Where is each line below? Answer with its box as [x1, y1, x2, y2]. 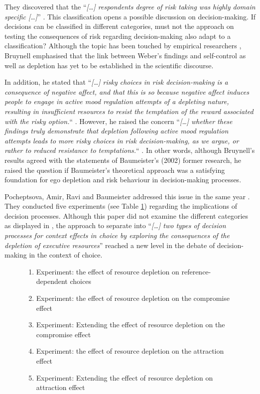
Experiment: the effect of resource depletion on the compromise [36, 293, 230, 303]
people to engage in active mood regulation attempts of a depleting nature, [4, 96, 229, 107]
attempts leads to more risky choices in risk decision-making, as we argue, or [4, 135, 239, 145]
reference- [181, 266, 211, 276]
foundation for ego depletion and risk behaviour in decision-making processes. [4, 174, 242, 185]
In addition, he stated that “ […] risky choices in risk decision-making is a [4, 77, 228, 87]
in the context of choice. [29, 250, 103, 260]
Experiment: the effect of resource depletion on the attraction [36, 346, 224, 356]
